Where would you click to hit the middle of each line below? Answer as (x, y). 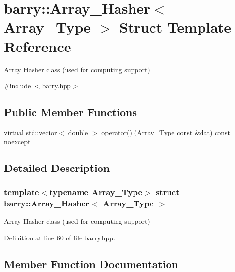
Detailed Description (57, 168)
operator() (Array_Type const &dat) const (166, 132)
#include (17, 86)
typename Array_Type (96, 192)
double (78, 132)
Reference (38, 46)
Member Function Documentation (91, 263)
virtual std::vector (31, 132)
